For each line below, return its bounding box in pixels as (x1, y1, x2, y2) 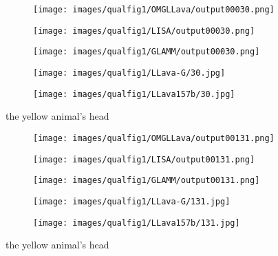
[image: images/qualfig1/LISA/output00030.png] (33, 25, 255, 36)
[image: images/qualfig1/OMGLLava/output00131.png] (33, 133, 275, 143)
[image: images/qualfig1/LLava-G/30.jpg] (33, 67, 226, 78)
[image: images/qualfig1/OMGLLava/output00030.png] (33, 5, 275, 14)
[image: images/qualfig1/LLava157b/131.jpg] (33, 217, 240, 228)
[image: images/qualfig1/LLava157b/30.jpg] (33, 89, 235, 99)
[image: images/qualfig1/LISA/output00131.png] (33, 154, 255, 164)
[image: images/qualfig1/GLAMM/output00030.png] (33, 47, 260, 57)
